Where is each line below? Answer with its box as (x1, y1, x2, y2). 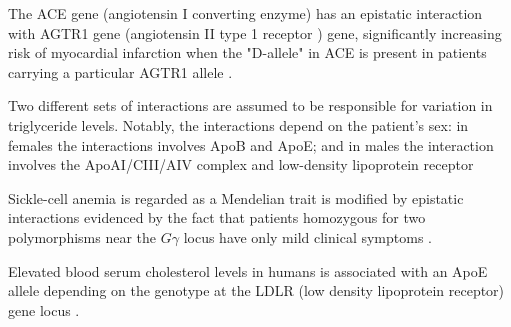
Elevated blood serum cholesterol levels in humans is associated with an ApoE (8, 260, 488, 281)
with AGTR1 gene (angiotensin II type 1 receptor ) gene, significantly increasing (8, 22, 502, 43)
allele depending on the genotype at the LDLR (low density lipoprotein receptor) (8, 280, 505, 301)
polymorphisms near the (8, 226, 157, 247)
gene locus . (8, 299, 80, 320)
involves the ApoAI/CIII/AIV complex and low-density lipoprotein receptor (8, 154, 474, 175)
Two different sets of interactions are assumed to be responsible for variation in (8, 95, 493, 116)
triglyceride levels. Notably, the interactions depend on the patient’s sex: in (8, 114, 469, 135)
